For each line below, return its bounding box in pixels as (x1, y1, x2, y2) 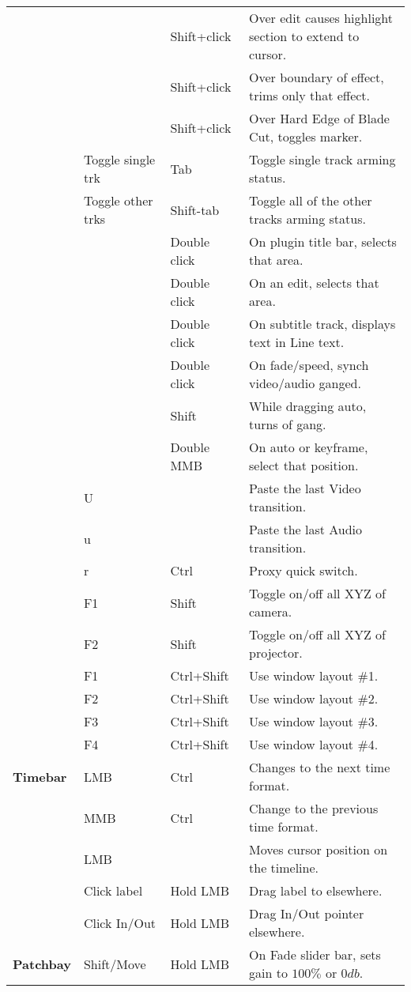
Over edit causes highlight (249, 9, 394, 27)
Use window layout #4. (249, 735, 379, 753)
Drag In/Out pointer (249, 904, 364, 922)
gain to (249, 964, 288, 982)
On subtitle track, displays (249, 315, 396, 333)
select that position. (249, 456, 359, 474)
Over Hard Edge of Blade (249, 109, 390, 127)
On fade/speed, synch (249, 356, 369, 374)
